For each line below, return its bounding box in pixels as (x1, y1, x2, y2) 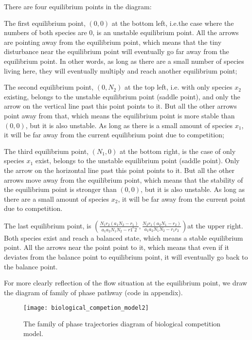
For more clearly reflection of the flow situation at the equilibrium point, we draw (4, 278, 247, 288)
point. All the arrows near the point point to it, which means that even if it (4, 242, 230, 252)
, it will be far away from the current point (118, 193, 246, 204)
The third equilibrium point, (4, 146, 89, 156)
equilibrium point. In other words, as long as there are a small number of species (4, 56, 244, 66)
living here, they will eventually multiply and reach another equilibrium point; (4, 65, 237, 76)
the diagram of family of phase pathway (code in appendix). (4, 287, 183, 297)
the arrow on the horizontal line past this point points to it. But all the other (4, 165, 234, 175)
